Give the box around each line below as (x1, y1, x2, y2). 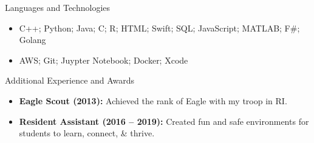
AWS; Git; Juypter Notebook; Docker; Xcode (19, 53, 188, 66)
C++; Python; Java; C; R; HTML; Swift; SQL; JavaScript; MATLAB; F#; (19, 21, 300, 34)
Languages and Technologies (5, 1, 111, 13)
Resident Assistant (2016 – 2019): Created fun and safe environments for (19, 115, 309, 127)
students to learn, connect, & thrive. (19, 127, 155, 139)
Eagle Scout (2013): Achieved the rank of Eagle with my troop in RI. (19, 94, 287, 107)
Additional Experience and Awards (5, 74, 135, 87)
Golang (19, 33, 46, 46)
